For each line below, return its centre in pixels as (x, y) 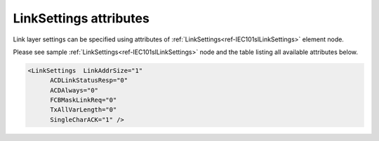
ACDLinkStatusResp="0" (89, 80)
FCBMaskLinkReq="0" (84, 100)
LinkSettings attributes (81, 18)
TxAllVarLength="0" (84, 110)
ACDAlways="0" (74, 90)
